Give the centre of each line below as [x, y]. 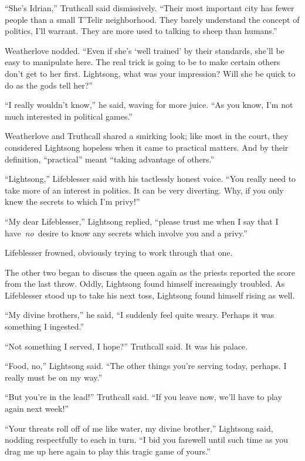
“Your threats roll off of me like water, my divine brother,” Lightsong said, [139, 428]
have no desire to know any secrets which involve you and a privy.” [126, 233]
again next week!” [37, 409]
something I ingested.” [45, 326]
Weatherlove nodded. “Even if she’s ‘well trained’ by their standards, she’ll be [145, 50]
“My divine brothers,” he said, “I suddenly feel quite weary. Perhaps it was [140, 315]
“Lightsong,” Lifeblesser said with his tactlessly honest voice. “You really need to [150, 179]
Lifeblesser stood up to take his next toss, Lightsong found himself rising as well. [150, 295]
